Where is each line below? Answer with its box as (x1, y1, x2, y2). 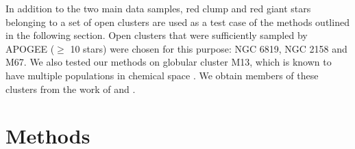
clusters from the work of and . (5, 81, 136, 96)
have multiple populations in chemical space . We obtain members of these (5, 68, 319, 82)
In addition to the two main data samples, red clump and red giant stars (5, 1, 311, 15)
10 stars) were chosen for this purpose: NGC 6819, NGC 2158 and (70, 41, 347, 55)
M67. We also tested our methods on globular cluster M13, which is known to (5, 55, 332, 69)
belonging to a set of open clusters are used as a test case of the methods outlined (5, 14, 350, 29)
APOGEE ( (5, 41, 55, 55)
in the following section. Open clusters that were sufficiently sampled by (5, 28, 308, 42)
